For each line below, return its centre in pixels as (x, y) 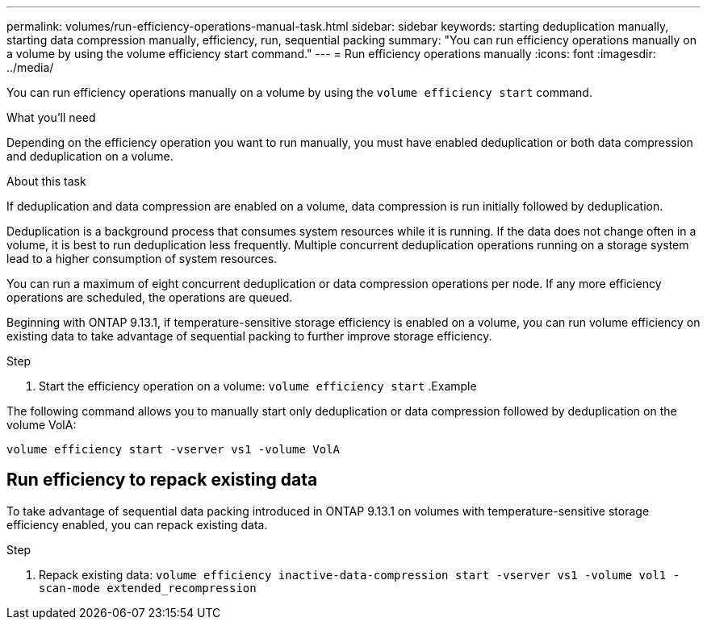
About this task (46, 181)
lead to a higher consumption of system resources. (142, 259)
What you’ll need (51, 117)
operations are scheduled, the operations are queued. (150, 297)
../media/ (30, 67)
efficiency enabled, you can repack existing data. (137, 524)
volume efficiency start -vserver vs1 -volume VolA (174, 449)
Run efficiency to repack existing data (162, 480)
